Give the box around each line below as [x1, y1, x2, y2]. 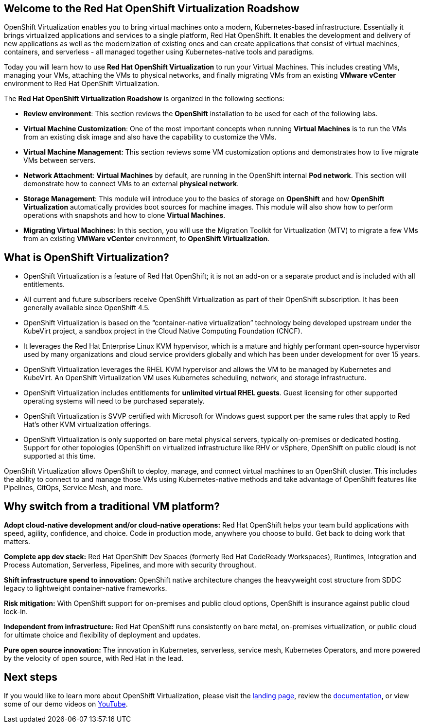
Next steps [4, 671, 57, 683]
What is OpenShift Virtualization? [4, 251, 169, 264]
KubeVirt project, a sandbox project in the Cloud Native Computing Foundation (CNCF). [23, 327, 302, 336]
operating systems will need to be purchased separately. [23, 397, 205, 406]
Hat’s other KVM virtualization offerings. [23, 420, 151, 429]
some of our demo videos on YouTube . [4, 699, 128, 708]
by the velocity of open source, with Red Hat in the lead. [4, 654, 184, 663]
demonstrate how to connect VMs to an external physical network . [23, 179, 239, 188]
